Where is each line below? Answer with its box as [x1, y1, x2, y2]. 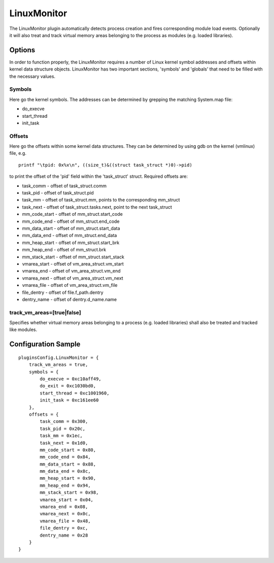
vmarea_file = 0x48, [40, 518, 91, 524]
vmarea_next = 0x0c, [40, 511, 91, 517]
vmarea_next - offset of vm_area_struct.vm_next [22, 275, 124, 281]
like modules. [9, 326, 38, 333]
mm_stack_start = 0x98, [40, 490, 99, 495]
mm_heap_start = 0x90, [40, 475, 96, 481]
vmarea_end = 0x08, [40, 504, 88, 510]
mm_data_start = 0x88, [40, 461, 96, 467]
